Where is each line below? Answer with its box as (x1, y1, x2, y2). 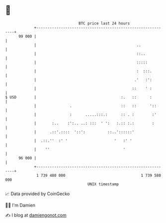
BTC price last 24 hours (79, 21, 130, 26)
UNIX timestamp (87, 181, 119, 187)
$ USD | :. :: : (5, 94, 153, 100)
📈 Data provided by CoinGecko (5, 191, 70, 197)
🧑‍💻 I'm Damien (5, 202, 36, 208)
